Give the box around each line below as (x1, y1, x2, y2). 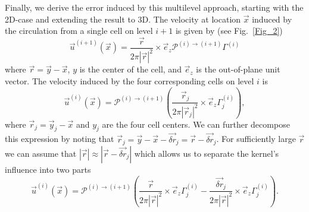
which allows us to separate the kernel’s (134, 147, 279, 159)
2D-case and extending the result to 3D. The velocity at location (5, 12, 241, 25)
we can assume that (5, 147, 77, 159)
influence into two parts (5, 163, 91, 175)
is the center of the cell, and (79, 63, 182, 75)
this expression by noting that (5, 132, 114, 145)
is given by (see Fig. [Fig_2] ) (175, 24, 283, 37)
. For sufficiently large (216, 132, 296, 145)
